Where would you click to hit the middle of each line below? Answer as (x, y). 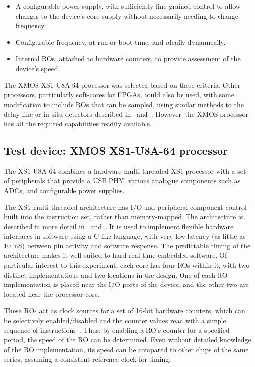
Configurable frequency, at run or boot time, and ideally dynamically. (121, 42)
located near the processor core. (52, 294)
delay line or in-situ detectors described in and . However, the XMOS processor (126, 114)
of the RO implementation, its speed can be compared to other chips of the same (126, 349)
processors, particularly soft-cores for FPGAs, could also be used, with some (119, 95)
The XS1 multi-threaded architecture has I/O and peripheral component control (125, 207)
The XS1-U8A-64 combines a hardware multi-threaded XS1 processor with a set (125, 171)
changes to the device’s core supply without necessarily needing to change (127, 16)
